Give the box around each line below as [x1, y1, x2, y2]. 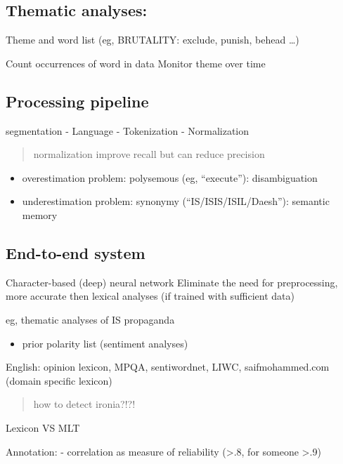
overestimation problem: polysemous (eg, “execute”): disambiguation [22, 170, 318, 185]
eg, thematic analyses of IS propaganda [6, 312, 175, 326]
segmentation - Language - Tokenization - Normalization [6, 123, 250, 138]
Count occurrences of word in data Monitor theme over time [6, 55, 266, 70]
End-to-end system [6, 241, 145, 263]
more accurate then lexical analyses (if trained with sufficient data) [6, 289, 295, 303]
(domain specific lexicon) [6, 373, 112, 387]
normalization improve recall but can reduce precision [33, 147, 265, 161]
